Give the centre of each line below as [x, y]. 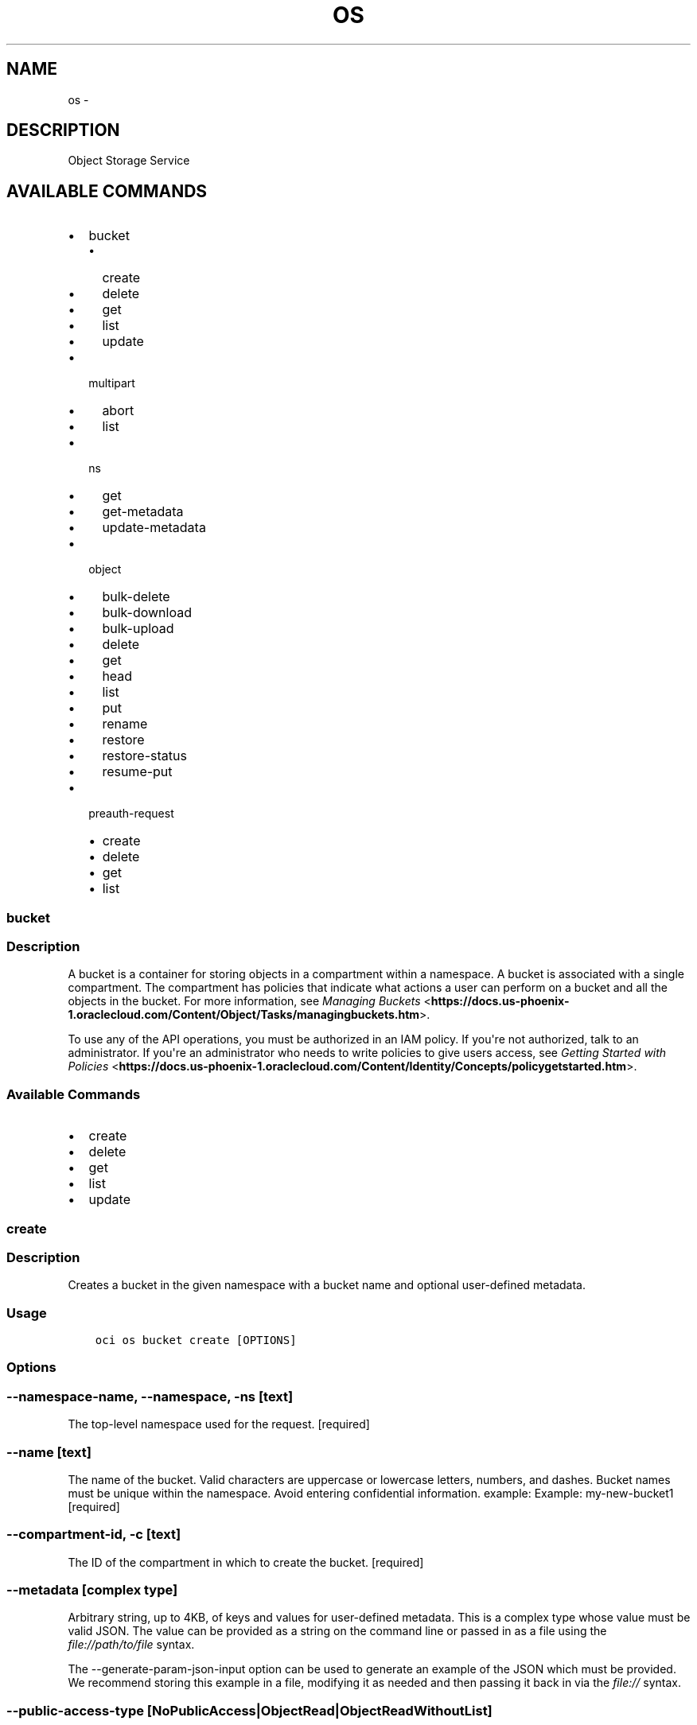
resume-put [137, 772]
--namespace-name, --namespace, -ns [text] [150, 1396]
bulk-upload [138, 629]
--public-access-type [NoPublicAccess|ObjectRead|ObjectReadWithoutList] [249, 1710]
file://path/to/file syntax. [131, 1645]
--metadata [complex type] [92, 1590]
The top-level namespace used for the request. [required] [219, 1424]
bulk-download [147, 613]
